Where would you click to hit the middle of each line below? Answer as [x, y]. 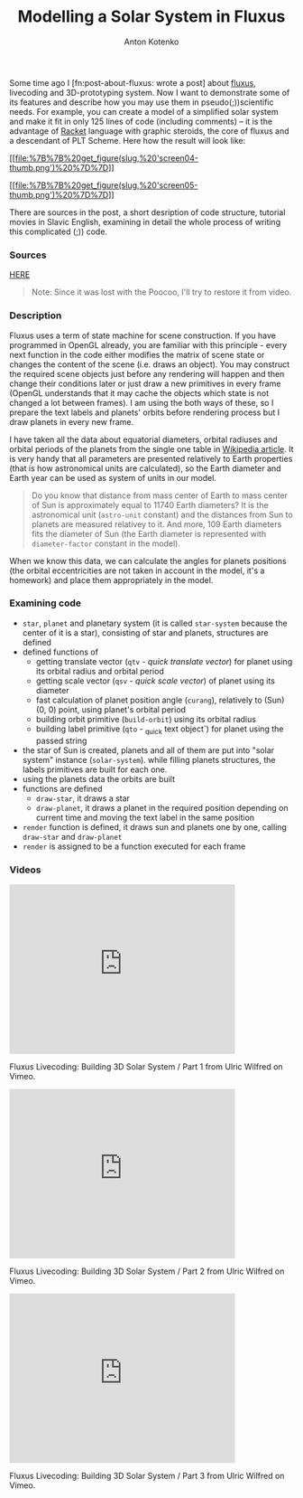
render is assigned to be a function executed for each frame [134, 846]
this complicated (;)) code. [59, 231]
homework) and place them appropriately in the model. [111, 579]
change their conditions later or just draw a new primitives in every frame [145, 383]
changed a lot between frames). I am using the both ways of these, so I [142, 402]
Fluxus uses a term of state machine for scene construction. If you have [143, 335]
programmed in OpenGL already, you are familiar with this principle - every [148, 344]
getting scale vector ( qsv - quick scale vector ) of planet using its [155, 681]
